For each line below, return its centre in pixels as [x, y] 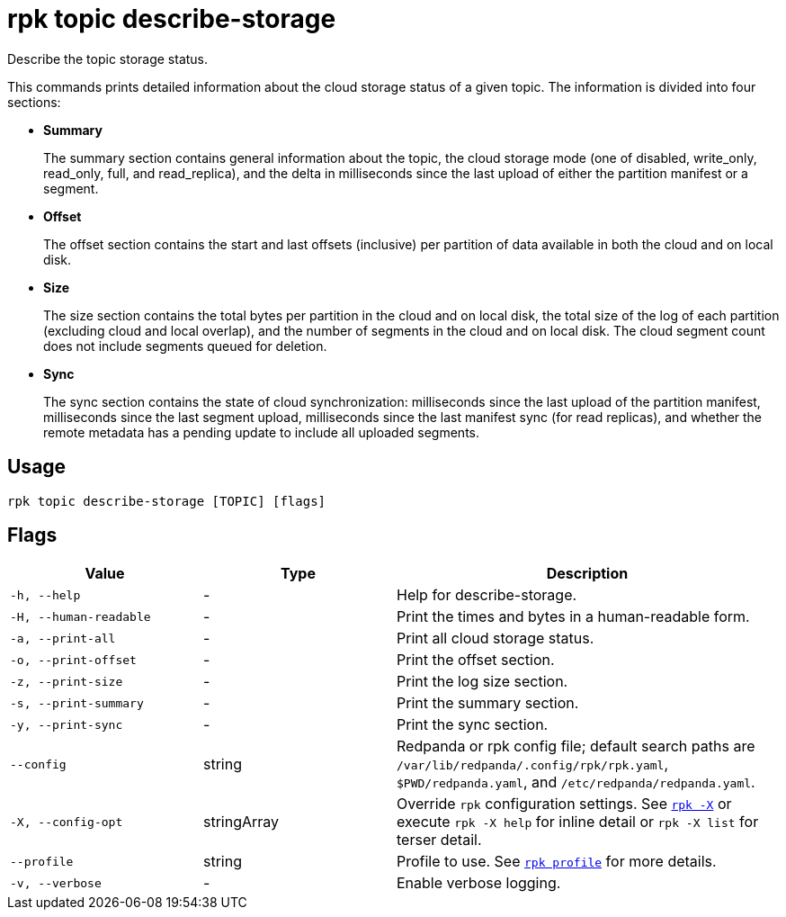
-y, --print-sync [67, 724]
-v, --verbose [56, 883]
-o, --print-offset [73, 660]
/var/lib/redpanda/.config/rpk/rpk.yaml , [533, 764]
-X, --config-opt [67, 822]
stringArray [241, 822]
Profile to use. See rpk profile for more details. [557, 862]
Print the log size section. [482, 682]
